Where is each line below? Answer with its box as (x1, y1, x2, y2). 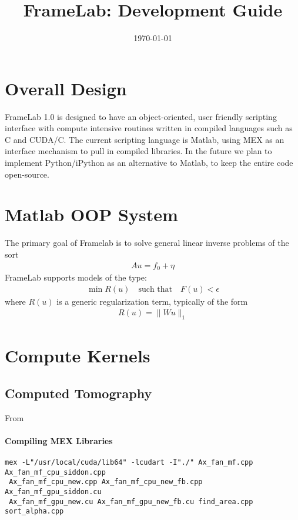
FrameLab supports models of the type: (5, 271, 147, 284)
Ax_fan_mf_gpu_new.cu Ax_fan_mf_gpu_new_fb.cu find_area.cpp (9, 497, 253, 506)
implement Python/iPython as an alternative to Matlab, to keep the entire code (5, 156, 293, 169)
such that (138, 285, 172, 294)
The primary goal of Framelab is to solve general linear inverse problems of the (5, 236, 289, 249)
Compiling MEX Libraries (5, 434, 113, 446)
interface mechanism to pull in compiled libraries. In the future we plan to (5, 145, 272, 157)
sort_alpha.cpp (5, 507, 64, 516)
